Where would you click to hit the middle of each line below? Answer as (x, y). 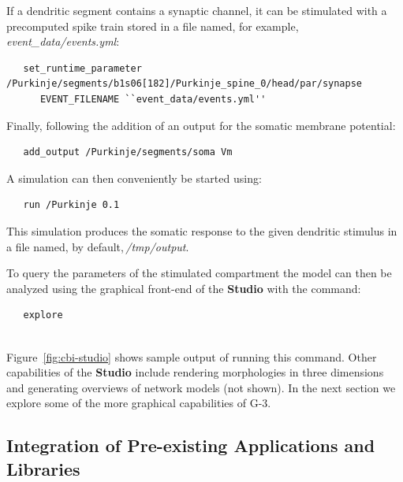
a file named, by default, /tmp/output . (98, 246)
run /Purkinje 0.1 (71, 205)
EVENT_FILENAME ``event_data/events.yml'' (153, 99)
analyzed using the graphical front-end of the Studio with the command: (184, 288)
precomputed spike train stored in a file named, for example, (153, 26)
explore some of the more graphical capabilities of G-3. (139, 403)
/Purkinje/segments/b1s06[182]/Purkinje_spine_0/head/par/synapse (185, 84)
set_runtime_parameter (82, 68)
